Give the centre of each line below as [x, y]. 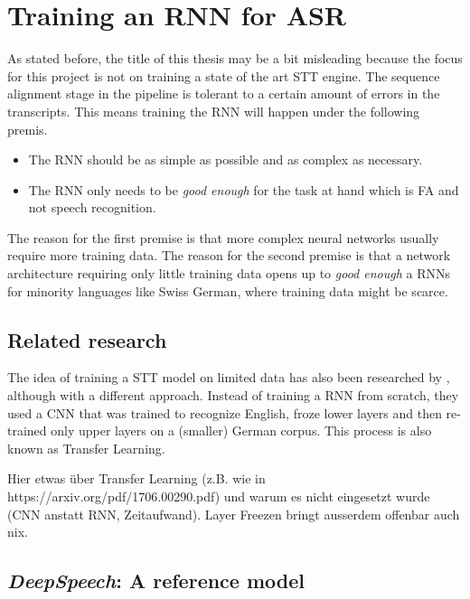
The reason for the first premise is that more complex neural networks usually [223, 237]
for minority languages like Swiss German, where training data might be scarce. [228, 290]
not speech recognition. [92, 207]
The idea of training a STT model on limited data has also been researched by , [229, 377]
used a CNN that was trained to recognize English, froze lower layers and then [225, 412]
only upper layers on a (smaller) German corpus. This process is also [241, 431]
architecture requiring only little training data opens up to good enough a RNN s [229, 273]
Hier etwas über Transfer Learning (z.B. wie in [136, 478]
